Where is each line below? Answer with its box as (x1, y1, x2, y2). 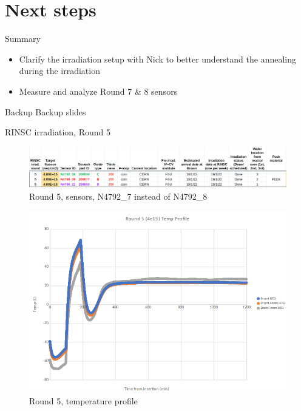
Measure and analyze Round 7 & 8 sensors (19, 84, 178, 97)
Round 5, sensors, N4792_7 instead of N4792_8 (29, 189, 208, 202)
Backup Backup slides (5, 105, 86, 118)
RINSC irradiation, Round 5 (5, 126, 110, 138)
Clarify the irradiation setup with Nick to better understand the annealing (19, 52, 296, 65)
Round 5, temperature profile (29, 394, 138, 407)
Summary (5, 32, 41, 45)
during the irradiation (19, 64, 100, 77)
